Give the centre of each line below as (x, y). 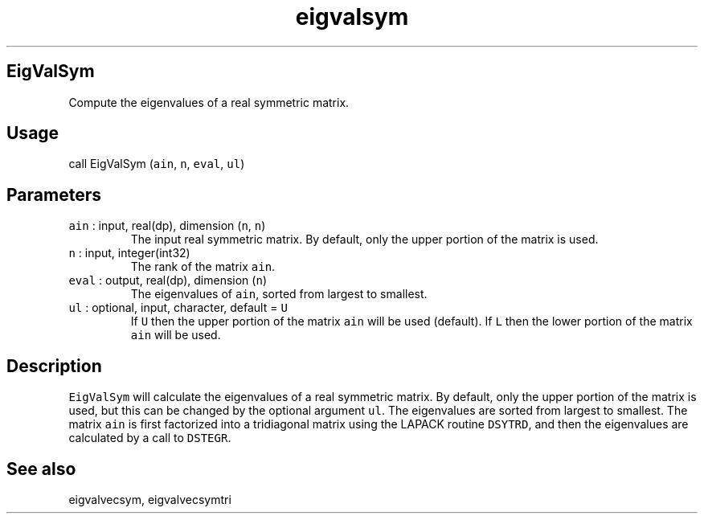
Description (54, 366)
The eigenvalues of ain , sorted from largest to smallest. (279, 294)
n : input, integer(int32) (129, 253)
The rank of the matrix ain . (203, 267)
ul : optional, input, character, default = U (178, 308)
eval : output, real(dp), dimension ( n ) (168, 280)
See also (41, 469)
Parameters (54, 194)
